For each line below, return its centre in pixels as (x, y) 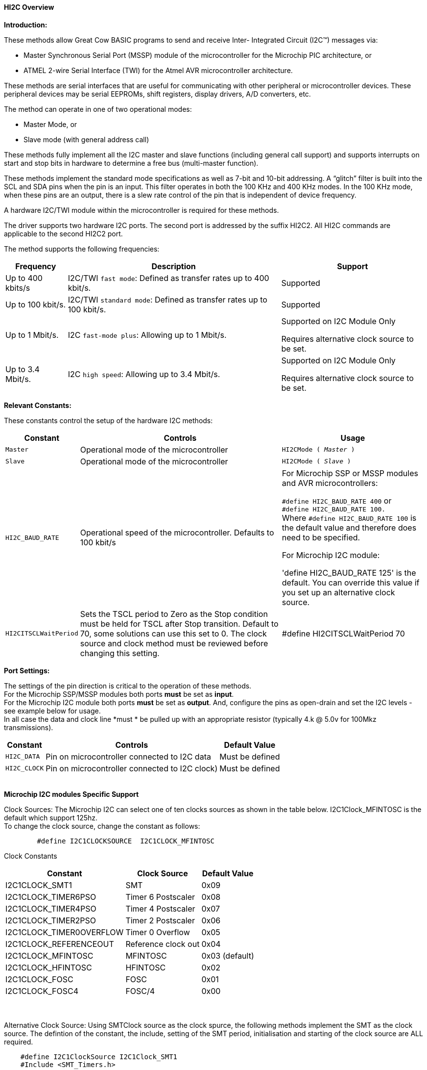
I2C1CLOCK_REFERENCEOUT (60, 944)
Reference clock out (163, 944)
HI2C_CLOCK (25, 768)
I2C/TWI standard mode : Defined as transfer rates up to (167, 299)
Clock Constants (31, 856)
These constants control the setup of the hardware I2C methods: (108, 420)
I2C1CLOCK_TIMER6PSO (51, 897)
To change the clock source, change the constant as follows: (102, 826)
